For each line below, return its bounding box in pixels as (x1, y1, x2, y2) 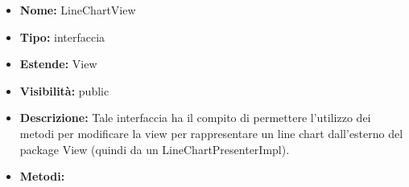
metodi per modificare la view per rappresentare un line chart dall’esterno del (19, 124, 403, 141)
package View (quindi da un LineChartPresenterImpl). (19, 140, 290, 157)
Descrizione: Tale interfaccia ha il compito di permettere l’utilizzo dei (19, 109, 371, 126)
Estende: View (19, 55, 97, 72)
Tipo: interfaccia (19, 28, 105, 45)
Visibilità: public (19, 82, 109, 99)
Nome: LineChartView (19, 2, 136, 18)
